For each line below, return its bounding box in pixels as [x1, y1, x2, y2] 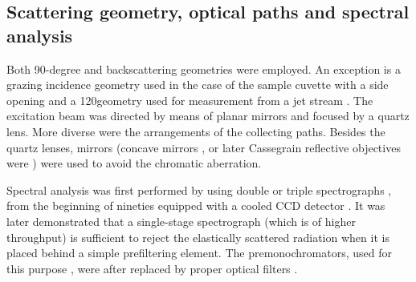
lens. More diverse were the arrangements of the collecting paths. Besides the [6, 123, 385, 139]
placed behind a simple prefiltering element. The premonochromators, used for [6, 244, 392, 261]
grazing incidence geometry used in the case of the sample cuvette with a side [6, 76, 389, 93]
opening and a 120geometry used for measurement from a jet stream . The [6, 91, 373, 108]
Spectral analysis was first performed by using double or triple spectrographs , [6, 181, 392, 198]
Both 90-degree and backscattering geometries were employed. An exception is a [6, 60, 401, 77]
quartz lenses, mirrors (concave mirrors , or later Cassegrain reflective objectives [6, 139, 401, 155]
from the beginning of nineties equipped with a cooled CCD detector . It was [6, 197, 385, 214]
